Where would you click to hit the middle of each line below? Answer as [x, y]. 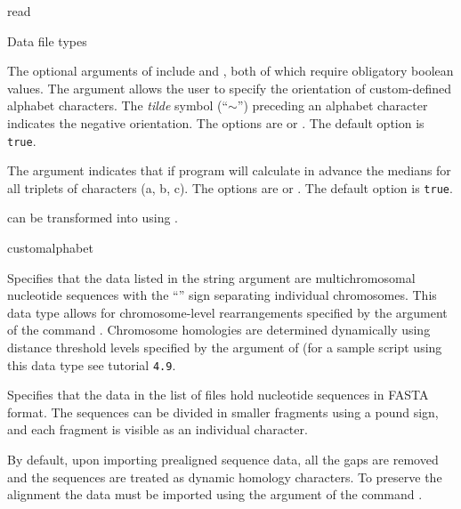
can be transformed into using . [93, 218]
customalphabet [50, 248]
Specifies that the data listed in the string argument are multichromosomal [211, 277]
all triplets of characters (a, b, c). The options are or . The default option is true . [230, 187]
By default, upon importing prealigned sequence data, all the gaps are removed [223, 460]
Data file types [47, 40]
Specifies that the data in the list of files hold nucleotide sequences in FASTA [218, 395]
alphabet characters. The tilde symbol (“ [118, 105]
